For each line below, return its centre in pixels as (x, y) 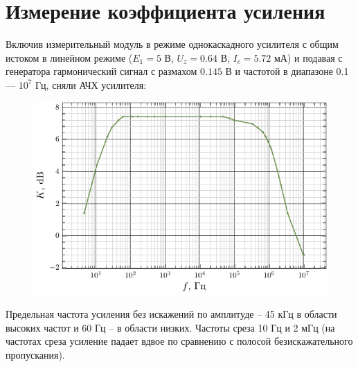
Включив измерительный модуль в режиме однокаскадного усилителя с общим (172, 44)
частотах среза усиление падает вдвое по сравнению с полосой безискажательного (179, 341)
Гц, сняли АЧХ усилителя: (91, 84)
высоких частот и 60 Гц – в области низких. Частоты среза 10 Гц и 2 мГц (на (170, 327)
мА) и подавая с (308, 57)
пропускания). (35, 354)
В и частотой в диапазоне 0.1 (287, 71)
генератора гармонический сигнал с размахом (101, 71)
